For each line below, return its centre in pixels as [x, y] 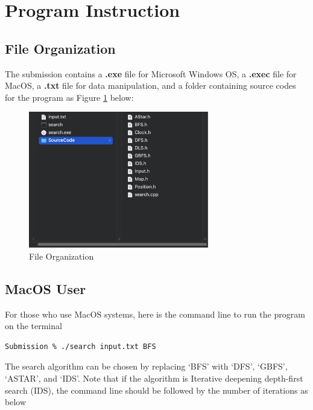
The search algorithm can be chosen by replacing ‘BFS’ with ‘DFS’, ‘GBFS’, [146, 366]
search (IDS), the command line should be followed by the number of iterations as [156, 390]
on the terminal [33, 326]
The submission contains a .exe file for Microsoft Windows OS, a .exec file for [151, 73]
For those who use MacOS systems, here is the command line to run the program [155, 314]
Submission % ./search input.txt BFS [81, 346]
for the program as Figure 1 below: [69, 97]
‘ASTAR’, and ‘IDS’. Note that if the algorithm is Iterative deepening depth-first [154, 378]
